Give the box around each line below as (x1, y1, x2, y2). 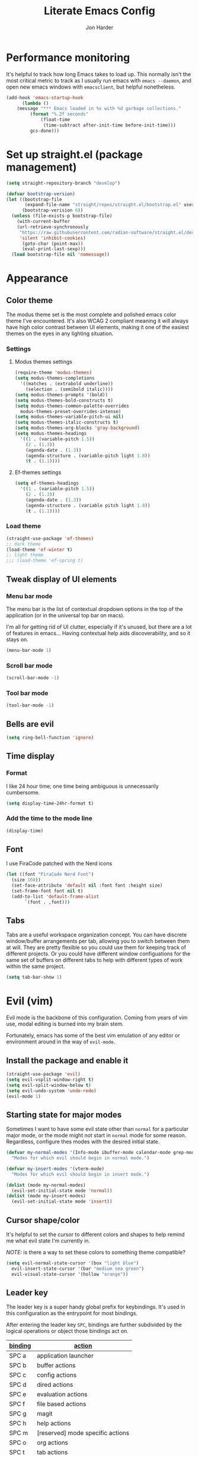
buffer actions (36, 1361, 76, 1370)
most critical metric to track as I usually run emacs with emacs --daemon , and (6, 77, 191, 84)
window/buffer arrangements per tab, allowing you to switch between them (6, 938, 190, 945)
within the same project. (6, 963, 65, 970)
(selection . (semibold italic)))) (25, 386, 114, 393)
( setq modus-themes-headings (14, 431, 87, 437)
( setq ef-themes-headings (14, 480, 79, 487)
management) (6, 160, 77, 174)
